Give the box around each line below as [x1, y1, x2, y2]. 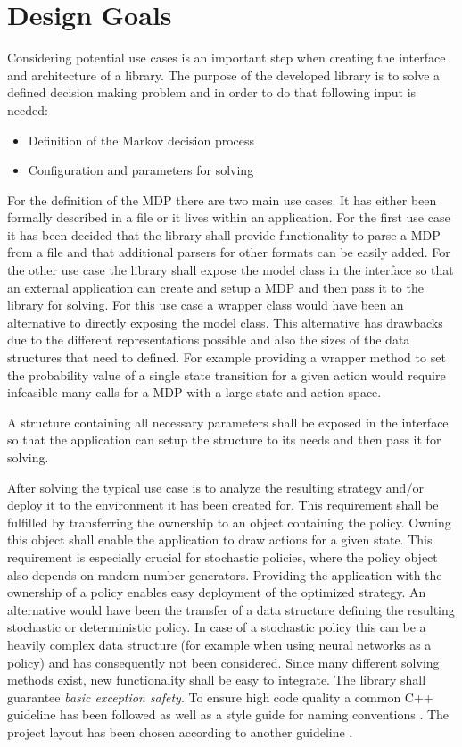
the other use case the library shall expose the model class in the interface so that [7, 261, 454, 279]
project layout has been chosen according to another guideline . [7, 722, 353, 741]
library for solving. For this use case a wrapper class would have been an [7, 295, 404, 314]
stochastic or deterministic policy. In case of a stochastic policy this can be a [7, 618, 426, 636]
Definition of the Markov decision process [28, 130, 255, 149]
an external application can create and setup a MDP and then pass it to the [7, 278, 424, 296]
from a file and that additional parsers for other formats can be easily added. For [7, 243, 450, 261]
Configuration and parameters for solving [28, 161, 254, 179]
